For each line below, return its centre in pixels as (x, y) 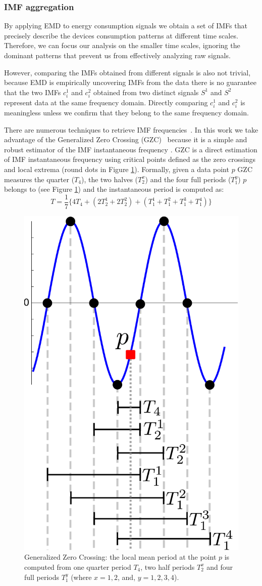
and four (220, 567)
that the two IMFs (33, 92)
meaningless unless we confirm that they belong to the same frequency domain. (126, 113)
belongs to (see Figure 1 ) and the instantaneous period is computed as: (114, 189)
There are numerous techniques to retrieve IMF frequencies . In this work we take (131, 129)
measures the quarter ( (39, 179)
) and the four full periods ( (188, 179)
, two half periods (168, 567)
